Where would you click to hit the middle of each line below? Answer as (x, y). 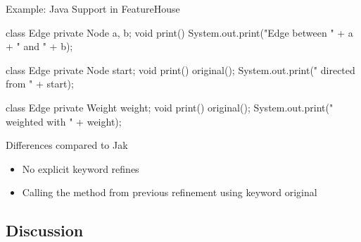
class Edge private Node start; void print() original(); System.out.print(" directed (180, 69)
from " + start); (40, 84)
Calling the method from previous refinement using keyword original (170, 192)
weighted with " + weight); (64, 121)
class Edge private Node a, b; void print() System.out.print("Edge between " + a (179, 32)
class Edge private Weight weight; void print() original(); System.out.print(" (170, 107)
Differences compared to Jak (67, 145)
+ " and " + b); (39, 46)
